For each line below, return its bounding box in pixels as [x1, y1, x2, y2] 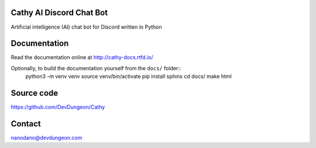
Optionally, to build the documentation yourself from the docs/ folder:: [11, 64, 181, 71]
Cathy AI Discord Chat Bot [11, 8, 108, 18]
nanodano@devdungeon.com [11, 135, 83, 142]
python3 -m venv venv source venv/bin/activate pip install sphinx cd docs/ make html [25, 73, 232, 80]
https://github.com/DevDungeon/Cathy [11, 104, 105, 111]
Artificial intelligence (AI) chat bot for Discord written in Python [11, 23, 162, 30]
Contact [11, 119, 41, 129]
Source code [11, 88, 59, 98]
